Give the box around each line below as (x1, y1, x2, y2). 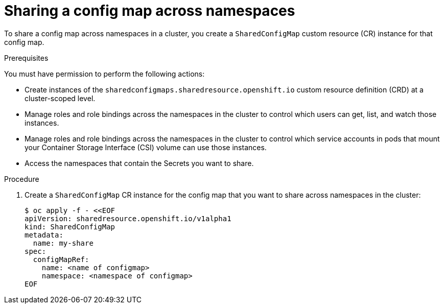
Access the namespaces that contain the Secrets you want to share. (25, 158, 254, 168)
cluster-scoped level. (25, 93, 96, 103)
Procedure (4, 174, 39, 183)
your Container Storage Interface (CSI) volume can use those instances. (25, 143, 267, 152)
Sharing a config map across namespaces (4, 2, 295, 19)
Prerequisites (4, 53, 49, 62)
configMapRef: (33, 255, 89, 264)
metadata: (25, 230, 63, 239)
